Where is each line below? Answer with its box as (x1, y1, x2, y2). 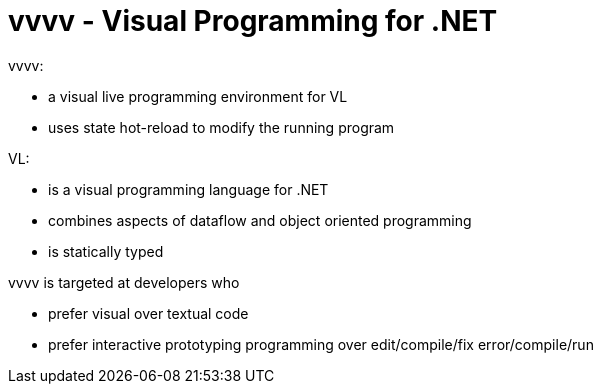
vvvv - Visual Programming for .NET (8, 4, 498, 38)
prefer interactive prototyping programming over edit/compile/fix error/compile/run (48, 335, 594, 353)
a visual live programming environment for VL (48, 87, 348, 105)
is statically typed (48, 242, 164, 260)
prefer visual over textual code (48, 304, 249, 322)
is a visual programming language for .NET (48, 180, 329, 198)
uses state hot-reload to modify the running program (48, 118, 395, 136)
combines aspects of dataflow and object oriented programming (48, 211, 472, 229)
